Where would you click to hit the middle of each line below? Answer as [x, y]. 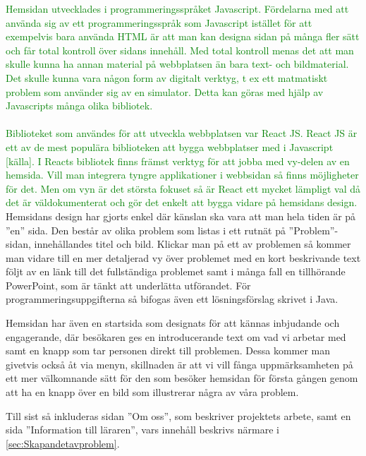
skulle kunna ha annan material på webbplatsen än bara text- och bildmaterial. [177, 64]
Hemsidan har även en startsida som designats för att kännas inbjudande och [173, 323]
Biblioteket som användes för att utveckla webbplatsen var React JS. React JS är [182, 133]
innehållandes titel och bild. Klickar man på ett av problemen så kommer [193, 244]
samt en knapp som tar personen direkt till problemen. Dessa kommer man [168, 350]
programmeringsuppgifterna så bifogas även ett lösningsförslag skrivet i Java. [172, 299]
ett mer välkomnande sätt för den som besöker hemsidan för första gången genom [182, 378]
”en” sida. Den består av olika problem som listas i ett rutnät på [146, 230]
